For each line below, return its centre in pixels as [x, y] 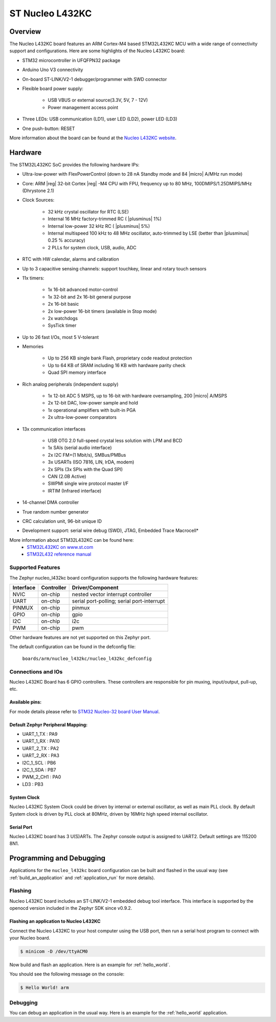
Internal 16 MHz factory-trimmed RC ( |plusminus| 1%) [105, 219]
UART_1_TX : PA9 [40, 734]
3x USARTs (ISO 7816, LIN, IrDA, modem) [91, 462]
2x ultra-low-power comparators [82, 417]
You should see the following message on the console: [67, 974]
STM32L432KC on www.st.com [60, 547]
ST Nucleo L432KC [51, 13]
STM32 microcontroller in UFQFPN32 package [71, 60]
